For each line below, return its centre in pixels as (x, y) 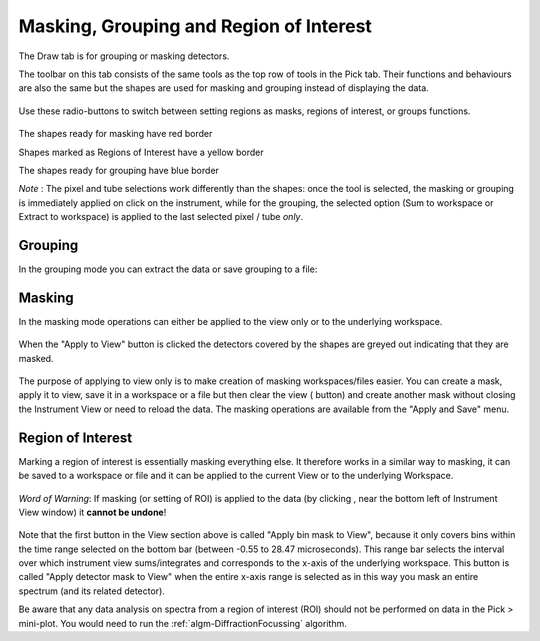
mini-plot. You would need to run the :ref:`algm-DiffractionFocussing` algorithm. (182, 623)
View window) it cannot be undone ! (92, 512)
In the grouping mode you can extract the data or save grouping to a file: (168, 269)
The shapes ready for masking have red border (115, 134)
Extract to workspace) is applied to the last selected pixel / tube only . (161, 217)
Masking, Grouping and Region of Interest (195, 26)
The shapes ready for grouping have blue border (119, 170)
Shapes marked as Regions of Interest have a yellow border (141, 152)
